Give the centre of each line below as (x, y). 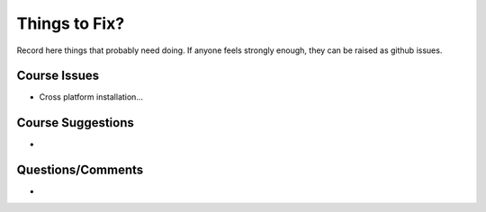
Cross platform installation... (91, 97)
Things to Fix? (71, 23)
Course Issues (58, 76)
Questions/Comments (80, 170)
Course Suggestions (76, 123)
